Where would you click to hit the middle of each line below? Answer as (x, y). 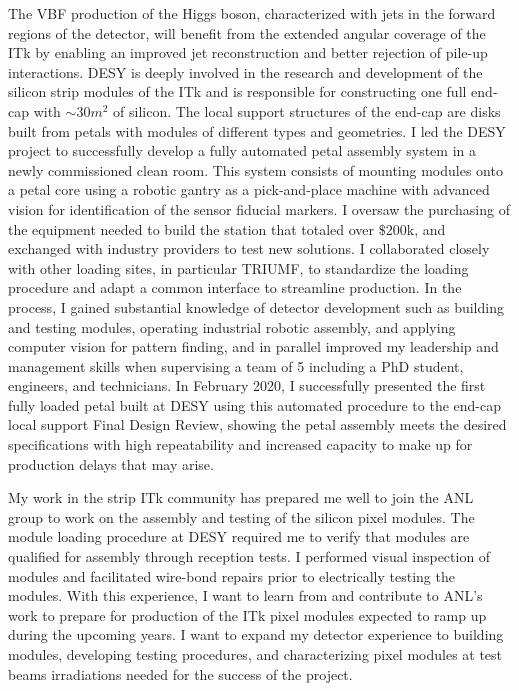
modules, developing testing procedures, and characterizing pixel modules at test (255, 654)
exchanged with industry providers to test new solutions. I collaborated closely (249, 248)
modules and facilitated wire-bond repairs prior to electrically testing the (231, 575)
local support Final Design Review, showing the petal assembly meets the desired (257, 424)
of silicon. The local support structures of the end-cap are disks (307, 110)
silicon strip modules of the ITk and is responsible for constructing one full (237, 91)
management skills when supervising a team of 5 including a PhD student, (236, 365)
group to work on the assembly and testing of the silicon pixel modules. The (241, 516)
